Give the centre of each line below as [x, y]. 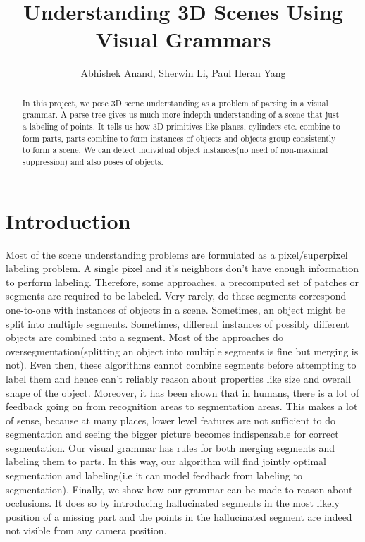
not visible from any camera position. [86, 530]
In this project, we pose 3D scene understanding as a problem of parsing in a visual [175, 103]
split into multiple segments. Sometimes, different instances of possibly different [178, 323]
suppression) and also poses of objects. [93, 161]
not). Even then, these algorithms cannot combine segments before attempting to [181, 365]
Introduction [68, 220]
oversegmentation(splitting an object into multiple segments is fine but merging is [182, 351]
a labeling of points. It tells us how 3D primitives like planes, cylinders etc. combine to [181, 127]
